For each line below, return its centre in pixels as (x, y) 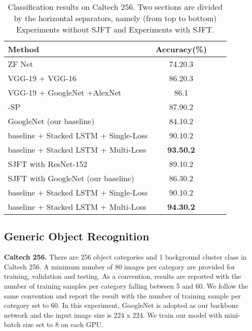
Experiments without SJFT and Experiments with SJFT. (115, 29)
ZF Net (20, 64)
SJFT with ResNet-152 (48, 164)
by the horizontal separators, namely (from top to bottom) (115, 18)
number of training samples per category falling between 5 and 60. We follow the (126, 285)
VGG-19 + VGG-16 (42, 78)
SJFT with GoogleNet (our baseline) (71, 178)
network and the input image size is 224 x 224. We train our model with (113, 314)
